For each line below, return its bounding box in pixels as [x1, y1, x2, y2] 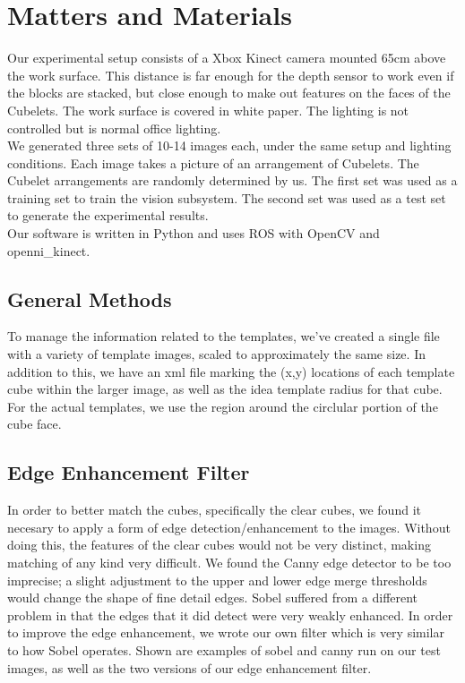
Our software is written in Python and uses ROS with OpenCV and [7, 224, 380, 243]
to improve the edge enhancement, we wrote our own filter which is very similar [7, 623, 444, 642]
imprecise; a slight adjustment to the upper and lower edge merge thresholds [7, 570, 427, 589]
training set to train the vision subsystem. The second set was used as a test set [7, 188, 446, 207]
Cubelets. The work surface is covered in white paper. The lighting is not [7, 100, 409, 119]
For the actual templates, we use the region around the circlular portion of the [7, 397, 438, 415]
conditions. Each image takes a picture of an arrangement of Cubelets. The [7, 153, 419, 172]
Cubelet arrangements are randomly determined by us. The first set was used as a [7, 171, 458, 190]
